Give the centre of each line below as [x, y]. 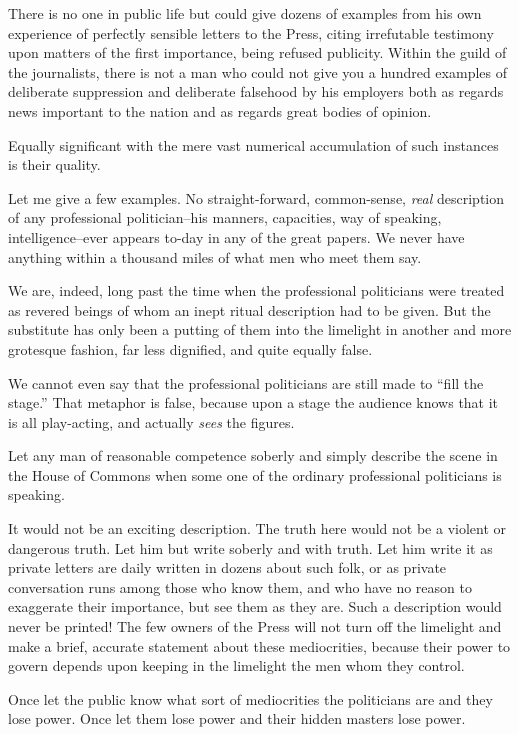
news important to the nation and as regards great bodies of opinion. [220, 110]
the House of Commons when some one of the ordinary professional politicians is [255, 474]
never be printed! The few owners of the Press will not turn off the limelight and [255, 626]
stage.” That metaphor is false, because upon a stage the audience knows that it [253, 402]
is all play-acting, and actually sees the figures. [151, 421]
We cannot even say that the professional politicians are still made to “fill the [246, 382]
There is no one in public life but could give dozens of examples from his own [245, 13]
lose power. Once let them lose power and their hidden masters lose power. [237, 718]
